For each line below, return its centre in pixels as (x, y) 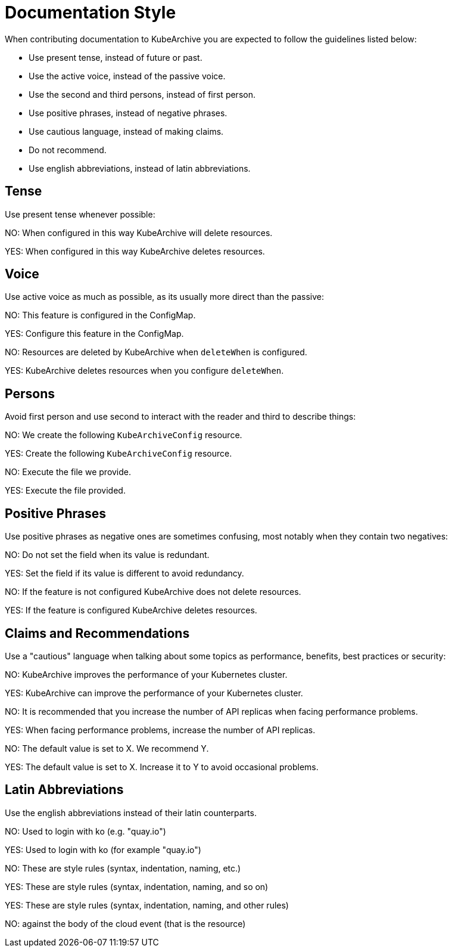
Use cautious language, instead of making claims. (126, 131)
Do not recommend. (68, 150)
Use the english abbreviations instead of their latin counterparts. (131, 813)
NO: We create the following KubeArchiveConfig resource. (124, 435)
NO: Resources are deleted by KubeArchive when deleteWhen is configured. (156, 352)
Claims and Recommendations (97, 633)
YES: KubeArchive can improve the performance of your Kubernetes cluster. (154, 693)
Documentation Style (91, 13)
